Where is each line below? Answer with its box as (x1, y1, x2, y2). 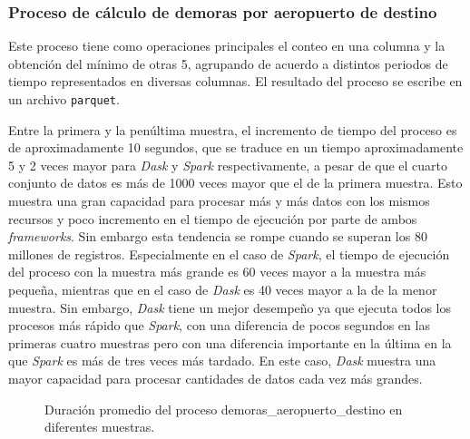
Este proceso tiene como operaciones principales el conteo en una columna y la (8, 36, 446, 55)
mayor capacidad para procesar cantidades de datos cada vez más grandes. (8, 368, 423, 387)
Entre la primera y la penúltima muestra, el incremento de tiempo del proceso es (8, 120, 457, 139)
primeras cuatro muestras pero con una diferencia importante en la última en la (8, 333, 452, 352)
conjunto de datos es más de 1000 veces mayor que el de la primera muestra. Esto (8, 173, 463, 192)
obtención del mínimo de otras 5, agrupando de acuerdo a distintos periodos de (8, 54, 448, 73)
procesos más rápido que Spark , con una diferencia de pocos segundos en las (8, 316, 430, 335)
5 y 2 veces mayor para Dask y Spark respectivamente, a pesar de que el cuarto (8, 155, 448, 174)
